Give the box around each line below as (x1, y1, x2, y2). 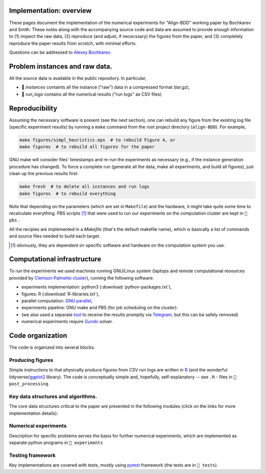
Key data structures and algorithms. (9, 393, 98, 400)
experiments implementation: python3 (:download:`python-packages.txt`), (21, 284, 172, 290)
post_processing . (9, 380, 50, 387)
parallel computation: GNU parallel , (21, 297, 93, 303)
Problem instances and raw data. (9, 62, 113, 71)
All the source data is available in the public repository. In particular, (9, 75, 147, 81)
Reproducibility (9, 104, 58, 112)
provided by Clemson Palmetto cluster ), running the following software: (9, 275, 154, 281)
